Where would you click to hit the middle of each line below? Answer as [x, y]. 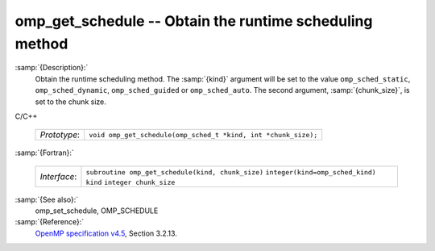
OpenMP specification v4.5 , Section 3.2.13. [106, 233]
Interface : [58, 176]
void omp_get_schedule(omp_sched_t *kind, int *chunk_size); [203, 134]
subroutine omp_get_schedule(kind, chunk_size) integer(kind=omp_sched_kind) [231, 172]
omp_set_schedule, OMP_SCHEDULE [97, 211]
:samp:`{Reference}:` [50, 222]
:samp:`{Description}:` [52, 68]
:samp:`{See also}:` [47, 199]
